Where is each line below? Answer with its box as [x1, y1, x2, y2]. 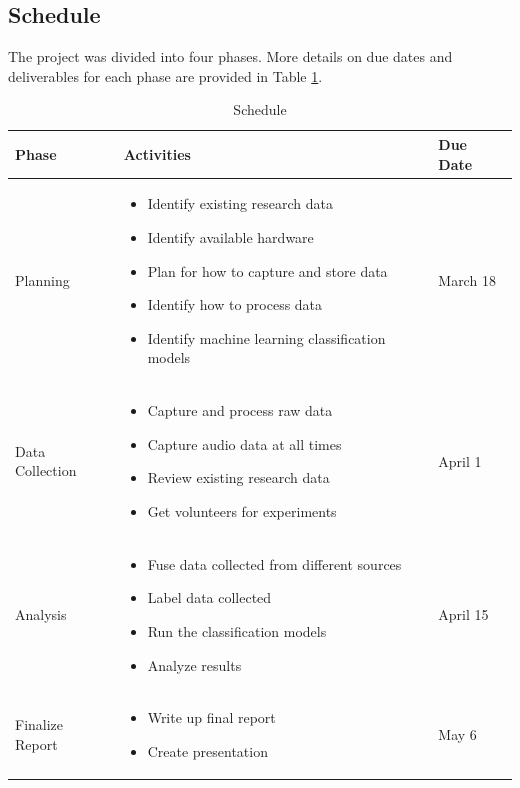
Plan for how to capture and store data [147, 260, 388, 281]
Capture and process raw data [147, 400, 333, 421]
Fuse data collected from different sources [147, 553, 402, 574]
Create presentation [147, 741, 268, 762]
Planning [15, 270, 70, 291]
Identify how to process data [147, 294, 323, 315]
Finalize [15, 714, 64, 735]
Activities [123, 143, 191, 164]
